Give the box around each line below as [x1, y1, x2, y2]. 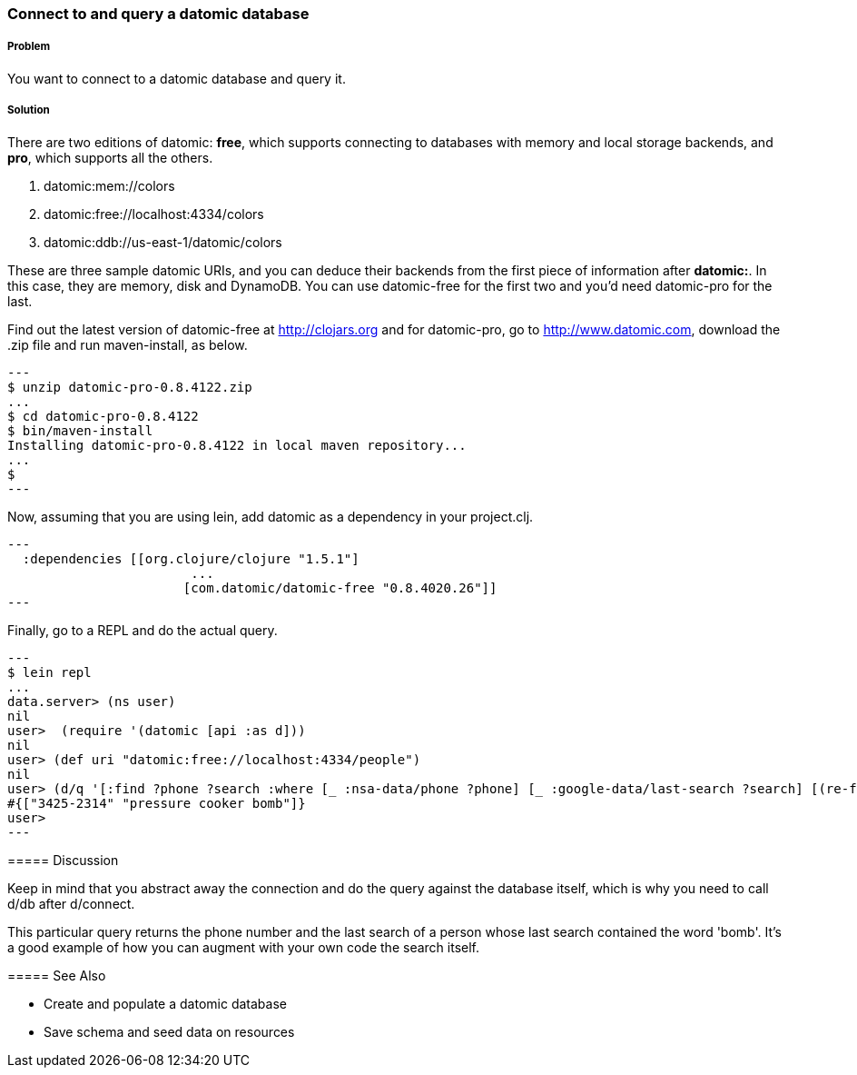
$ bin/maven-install [7, 423, 153, 438]
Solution [7, 104, 50, 117]
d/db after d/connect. [7, 895, 135, 911]
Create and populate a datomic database [44, 995, 287, 1011]
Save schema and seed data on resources [44, 1023, 295, 1040]
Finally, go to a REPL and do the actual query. [7, 622, 278, 638]
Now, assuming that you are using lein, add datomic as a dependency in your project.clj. [7, 508, 534, 524]
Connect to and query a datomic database [7, 5, 310, 23]
